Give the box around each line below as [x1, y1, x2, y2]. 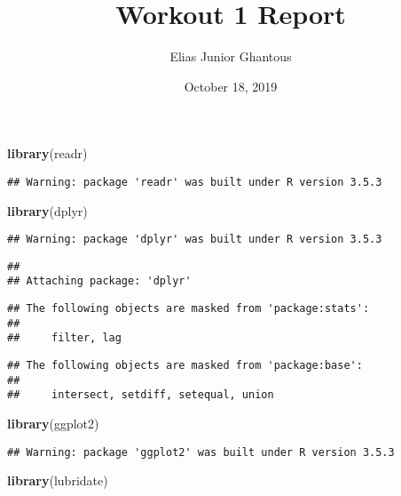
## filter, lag [7, 332, 122, 345]
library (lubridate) [7, 471, 108, 490]
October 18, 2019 [184, 76, 278, 95]
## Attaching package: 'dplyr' [7, 275, 192, 288]
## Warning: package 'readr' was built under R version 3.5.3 [7, 175, 382, 188]
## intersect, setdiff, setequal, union [7, 388, 274, 402]
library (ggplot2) [7, 414, 99, 433]
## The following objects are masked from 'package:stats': [7, 302, 370, 316]
